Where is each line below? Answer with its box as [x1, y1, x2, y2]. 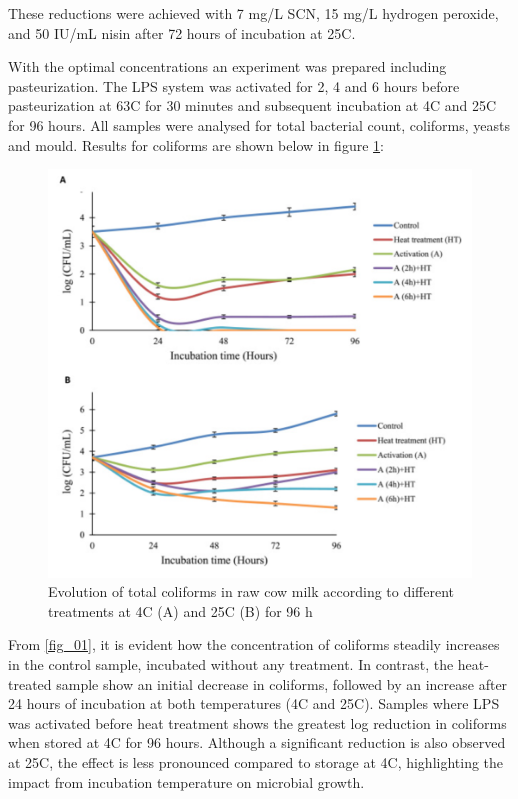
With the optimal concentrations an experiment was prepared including [8, 56, 447, 77]
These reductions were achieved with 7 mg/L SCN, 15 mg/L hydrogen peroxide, [8, 3, 499, 23]
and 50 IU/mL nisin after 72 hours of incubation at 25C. [8, 22, 356, 43]
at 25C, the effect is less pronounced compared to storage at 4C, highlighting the [8, 751, 504, 772]
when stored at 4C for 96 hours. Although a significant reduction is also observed [8, 732, 506, 753]
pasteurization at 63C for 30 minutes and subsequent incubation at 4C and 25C [8, 95, 497, 116]
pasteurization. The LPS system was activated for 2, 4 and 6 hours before [8, 75, 460, 96]
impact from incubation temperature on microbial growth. [8, 771, 365, 792]
